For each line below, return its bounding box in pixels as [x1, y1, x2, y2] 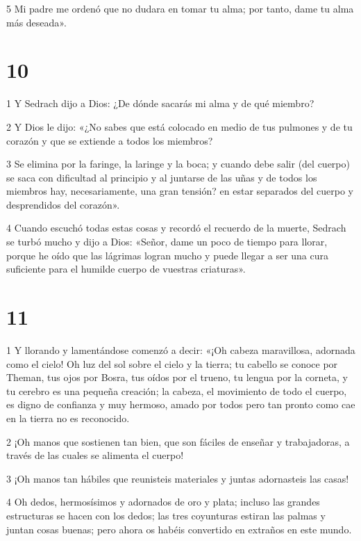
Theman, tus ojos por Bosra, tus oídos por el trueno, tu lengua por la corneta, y [6, 370, 348, 385]
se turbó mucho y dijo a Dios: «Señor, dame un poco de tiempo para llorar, [6, 234, 328, 249]
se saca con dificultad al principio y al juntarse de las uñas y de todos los [6, 170, 317, 184]
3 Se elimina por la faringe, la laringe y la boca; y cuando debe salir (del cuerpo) [6, 156, 350, 171]
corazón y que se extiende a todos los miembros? [6, 133, 213, 147]
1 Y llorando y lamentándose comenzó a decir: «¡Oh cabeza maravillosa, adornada [6, 342, 355, 357]
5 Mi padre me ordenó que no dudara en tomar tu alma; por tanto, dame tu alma [6, 1, 354, 15]
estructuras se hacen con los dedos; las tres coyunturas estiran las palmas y [6, 508, 326, 522]
